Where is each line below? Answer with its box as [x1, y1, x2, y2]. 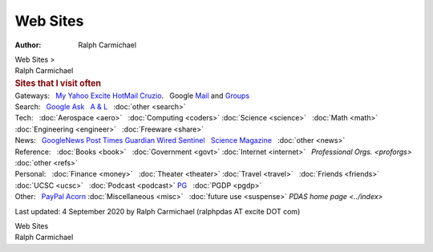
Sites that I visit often [14, 77, 102, 88]
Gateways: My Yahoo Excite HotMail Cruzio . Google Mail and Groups [14, 91, 250, 100]
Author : [14, 40, 42, 50]
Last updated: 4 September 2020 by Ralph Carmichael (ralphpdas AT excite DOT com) [14, 206, 301, 216]
